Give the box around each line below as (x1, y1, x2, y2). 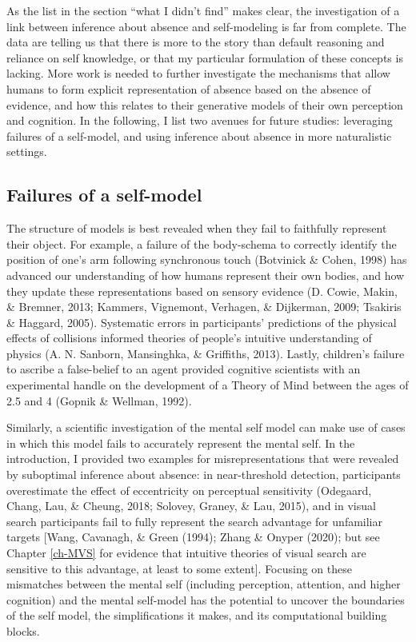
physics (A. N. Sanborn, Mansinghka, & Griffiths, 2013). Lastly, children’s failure (6, 345, 405, 361)
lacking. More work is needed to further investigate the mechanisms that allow (6, 65, 390, 82)
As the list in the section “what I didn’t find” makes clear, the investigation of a (6, 2, 400, 18)
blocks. (6, 622, 40, 639)
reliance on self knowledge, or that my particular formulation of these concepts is (6, 49, 403, 66)
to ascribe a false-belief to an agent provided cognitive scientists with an (6, 361, 361, 377)
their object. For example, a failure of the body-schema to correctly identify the (6, 235, 397, 252)
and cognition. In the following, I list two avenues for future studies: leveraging (6, 112, 393, 129)
